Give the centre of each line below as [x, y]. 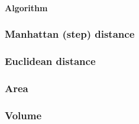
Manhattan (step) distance [70, 34]
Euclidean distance [50, 61]
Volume [23, 115]
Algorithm [26, 7]
